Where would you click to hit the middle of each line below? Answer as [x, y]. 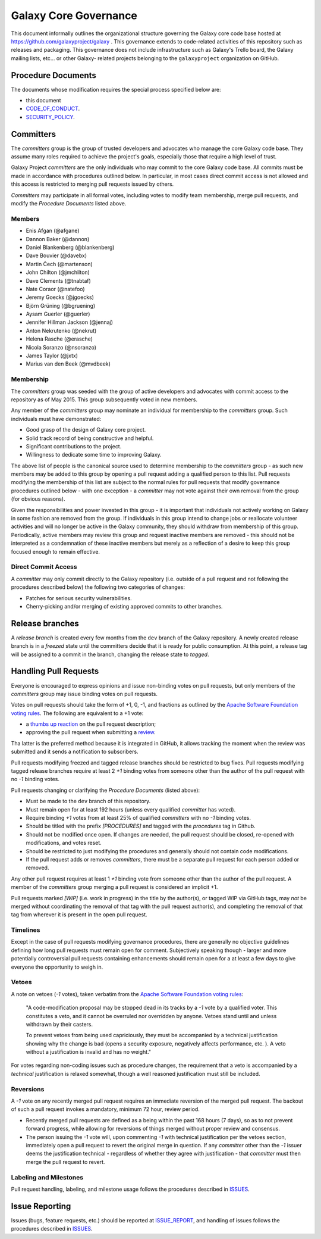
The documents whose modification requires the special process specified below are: [116, 89]
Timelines [26, 930]
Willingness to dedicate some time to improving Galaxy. [94, 455]
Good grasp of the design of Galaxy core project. [86, 430]
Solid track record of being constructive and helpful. [90, 438]
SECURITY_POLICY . [51, 117]
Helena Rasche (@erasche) [59, 339]
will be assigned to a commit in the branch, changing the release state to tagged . [110, 654]
